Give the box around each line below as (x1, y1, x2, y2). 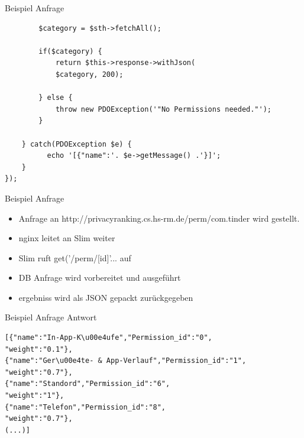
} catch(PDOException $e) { (21, 139, 132, 148)
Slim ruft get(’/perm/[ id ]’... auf (18, 251, 131, 264)
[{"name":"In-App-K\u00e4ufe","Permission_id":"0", (5, 333, 212, 342)
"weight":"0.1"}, (5, 345, 73, 353)
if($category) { (38, 47, 102, 56)
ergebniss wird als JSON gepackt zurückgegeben (18, 291, 193, 303)
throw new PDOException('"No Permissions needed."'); (55, 105, 272, 113)
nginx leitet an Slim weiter (18, 232, 115, 244)
